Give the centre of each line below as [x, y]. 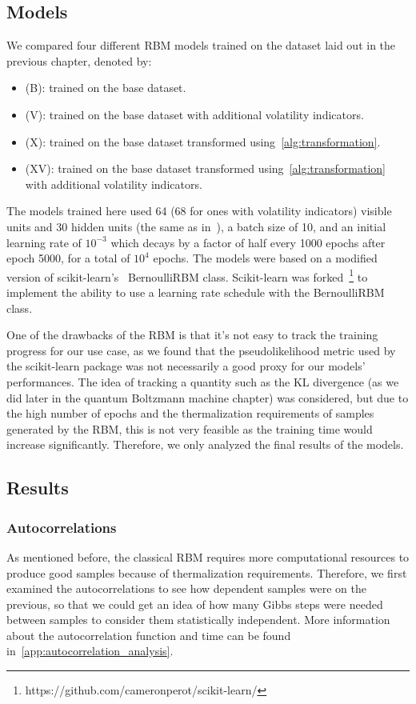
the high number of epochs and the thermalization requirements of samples [190, 413]
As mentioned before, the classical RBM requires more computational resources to [208, 556]
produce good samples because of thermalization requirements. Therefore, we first [207, 572]
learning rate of [44, 242]
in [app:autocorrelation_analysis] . [90, 651]
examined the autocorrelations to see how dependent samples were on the [186, 588]
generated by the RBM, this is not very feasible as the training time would [190, 428]
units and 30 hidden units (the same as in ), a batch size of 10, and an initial [196, 226]
